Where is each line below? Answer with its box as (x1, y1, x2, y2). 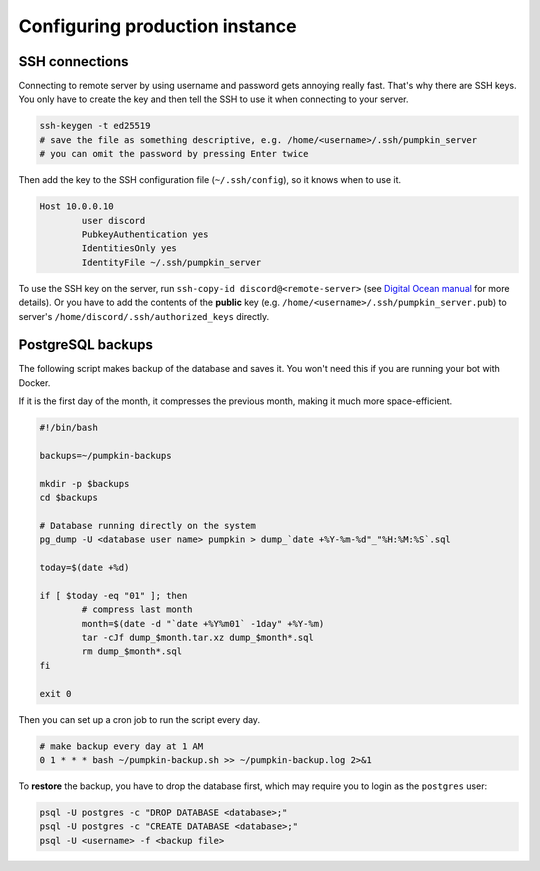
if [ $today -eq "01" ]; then (39, 590, 188, 601)
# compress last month (81, 604, 194, 615)
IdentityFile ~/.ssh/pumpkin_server (81, 256, 262, 268)
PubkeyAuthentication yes (81, 228, 209, 240)
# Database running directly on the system (39, 520, 257, 531)
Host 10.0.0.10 (39, 201, 114, 212)
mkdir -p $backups (39, 478, 130, 489)
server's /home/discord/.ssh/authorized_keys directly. (18, 310, 270, 322)
